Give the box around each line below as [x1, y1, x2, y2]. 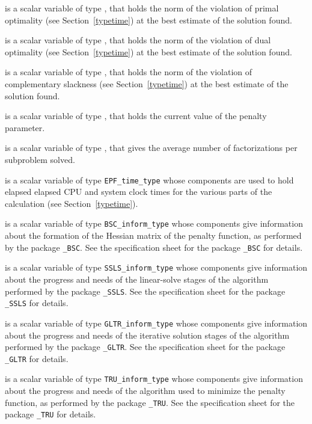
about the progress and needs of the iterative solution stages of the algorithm [5, 328, 290, 341]
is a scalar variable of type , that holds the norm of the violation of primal [5, 2, 279, 14]
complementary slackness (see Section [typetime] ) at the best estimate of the [5, 77, 289, 90]
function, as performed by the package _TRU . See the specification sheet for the [5, 396, 295, 408]
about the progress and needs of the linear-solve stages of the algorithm [5, 272, 269, 285]
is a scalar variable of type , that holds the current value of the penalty [5, 109, 267, 122]
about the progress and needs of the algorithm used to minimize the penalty [5, 384, 286, 397]
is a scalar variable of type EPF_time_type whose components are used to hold [5, 173, 294, 186]
